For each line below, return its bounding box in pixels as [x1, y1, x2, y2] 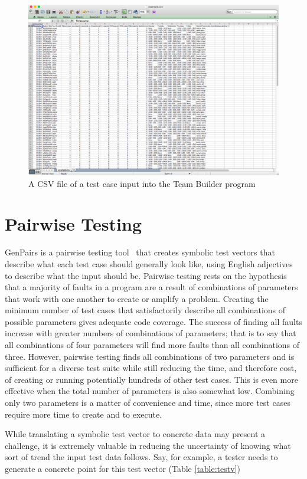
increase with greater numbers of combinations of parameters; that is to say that [5, 327, 296, 339]
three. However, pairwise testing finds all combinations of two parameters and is [5, 350, 295, 362]
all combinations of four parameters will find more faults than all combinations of [5, 339, 300, 351]
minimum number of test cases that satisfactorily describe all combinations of [5, 304, 286, 316]
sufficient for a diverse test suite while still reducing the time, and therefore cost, [5, 362, 297, 374]
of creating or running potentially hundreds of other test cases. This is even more [5, 373, 298, 385]
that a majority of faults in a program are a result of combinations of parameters [5, 281, 298, 293]
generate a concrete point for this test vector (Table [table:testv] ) [5, 462, 240, 475]
